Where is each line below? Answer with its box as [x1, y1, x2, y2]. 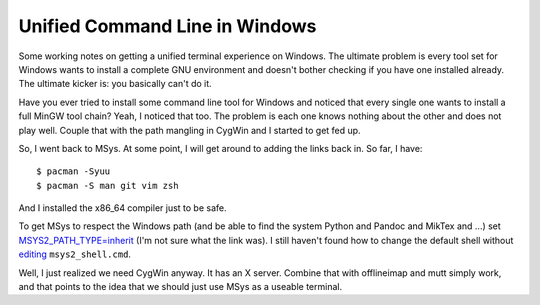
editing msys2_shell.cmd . [18, 248, 132, 260]
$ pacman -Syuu [36, 166, 111, 177]
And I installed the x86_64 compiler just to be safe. [18, 202, 227, 214]
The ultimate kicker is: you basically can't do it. [18, 78, 212, 90]
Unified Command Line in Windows [18, 15, 317, 37]
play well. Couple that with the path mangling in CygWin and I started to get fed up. [18, 124, 361, 136]
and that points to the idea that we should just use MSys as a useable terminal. [18, 281, 343, 293]
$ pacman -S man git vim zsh [36, 180, 179, 191]
